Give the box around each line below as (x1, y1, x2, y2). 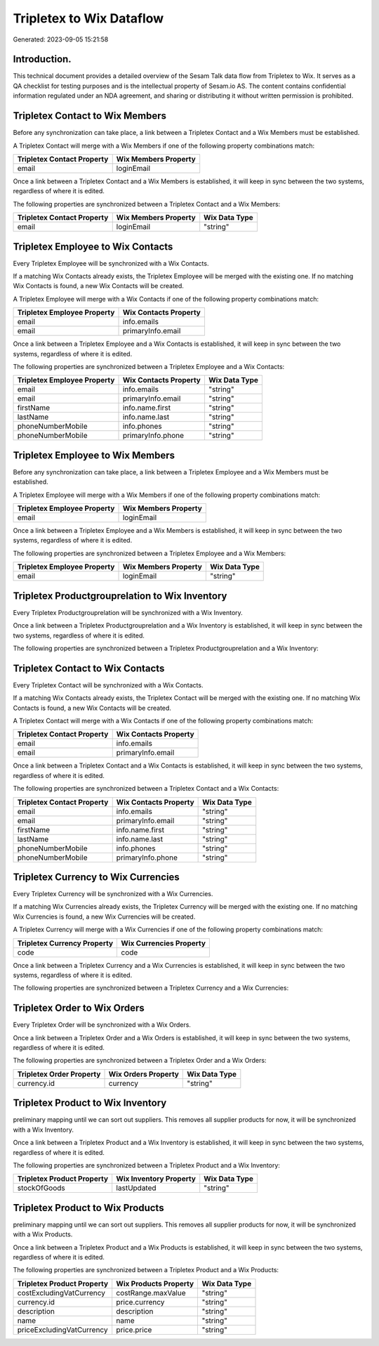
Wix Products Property (116, 1279, 194, 1288)
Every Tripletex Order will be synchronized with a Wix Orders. (13, 1021, 191, 1029)
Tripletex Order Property (17, 1069, 101, 1079)
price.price (116, 1325, 152, 1335)
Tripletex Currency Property (17, 938, 114, 948)
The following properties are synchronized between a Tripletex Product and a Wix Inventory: (13, 1160, 281, 1170)
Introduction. (13, 53, 72, 65)
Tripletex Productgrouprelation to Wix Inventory (13, 590, 227, 602)
